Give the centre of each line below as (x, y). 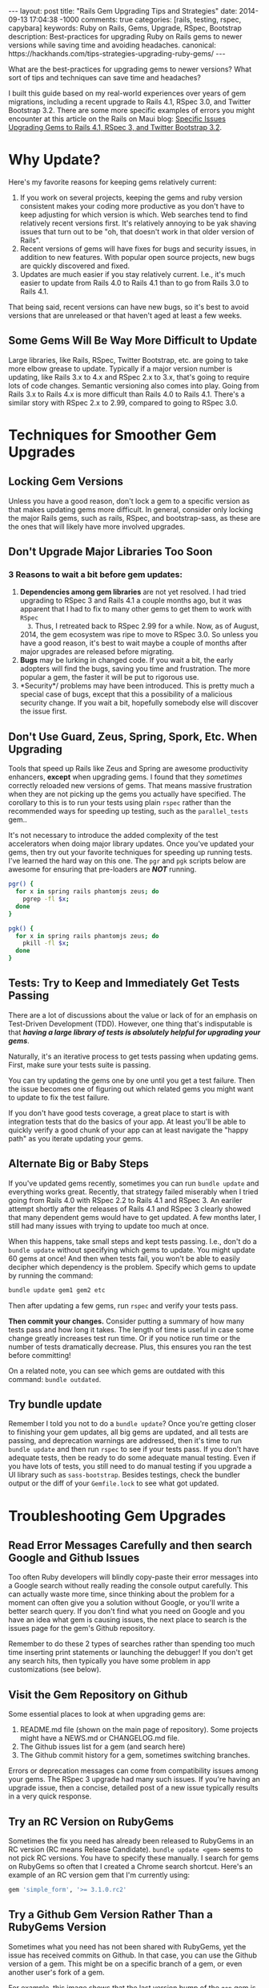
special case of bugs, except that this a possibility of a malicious (126, 694)
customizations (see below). (55, 1669)
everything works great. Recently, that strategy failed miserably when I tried (133, 1191)
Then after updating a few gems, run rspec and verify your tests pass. (123, 1305)
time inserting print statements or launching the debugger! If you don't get (131, 1653)
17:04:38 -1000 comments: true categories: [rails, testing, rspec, (135, 19)
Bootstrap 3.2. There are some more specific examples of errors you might (132, 110)
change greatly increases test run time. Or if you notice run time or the (124, 1338)
